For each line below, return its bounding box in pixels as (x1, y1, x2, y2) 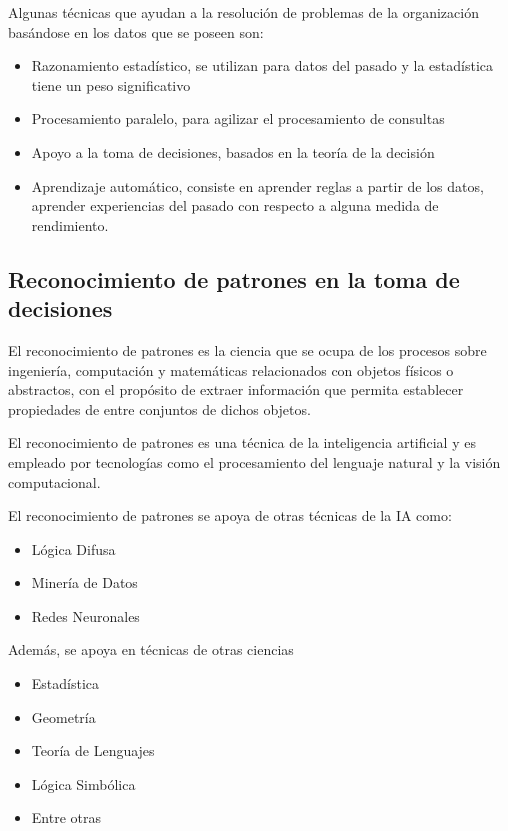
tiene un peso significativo (31, 74, 191, 95)
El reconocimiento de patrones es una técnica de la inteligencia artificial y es (8, 432, 476, 453)
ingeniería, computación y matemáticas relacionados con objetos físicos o (8, 359, 454, 380)
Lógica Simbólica (31, 773, 136, 794)
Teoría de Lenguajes (31, 740, 155, 761)
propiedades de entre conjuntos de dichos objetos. (8, 398, 311, 419)
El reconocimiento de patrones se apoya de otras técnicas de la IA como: (8, 505, 452, 526)
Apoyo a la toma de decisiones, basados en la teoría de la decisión (31, 141, 435, 162)
